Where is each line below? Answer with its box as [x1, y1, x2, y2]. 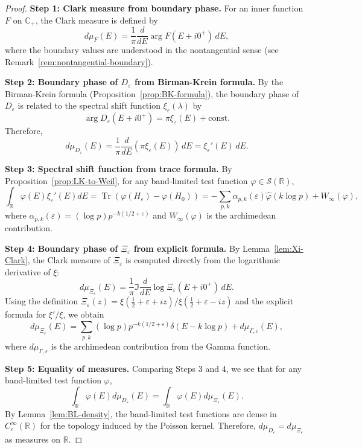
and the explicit [235, 295, 294, 307]
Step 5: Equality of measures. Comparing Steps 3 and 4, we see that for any [5, 362, 302, 374]
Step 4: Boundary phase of [5, 242, 118, 254]
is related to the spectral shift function [17, 99, 160, 112]
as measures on [5, 433, 61, 446]
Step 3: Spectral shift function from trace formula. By [5, 162, 232, 174]
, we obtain [63, 308, 104, 321]
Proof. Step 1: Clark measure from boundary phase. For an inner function [5, 2, 303, 14]
